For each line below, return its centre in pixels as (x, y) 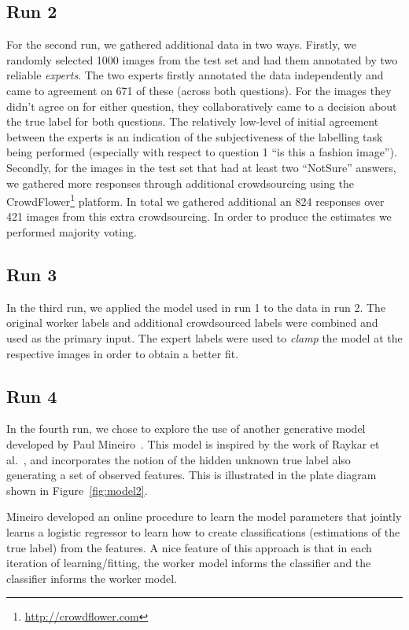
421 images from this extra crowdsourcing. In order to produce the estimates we (199, 216)
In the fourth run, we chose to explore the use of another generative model (186, 429)
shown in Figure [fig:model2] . (77, 490)
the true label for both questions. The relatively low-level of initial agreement (193, 121)
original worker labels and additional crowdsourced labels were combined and (192, 322)
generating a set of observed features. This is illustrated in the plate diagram (192, 475)
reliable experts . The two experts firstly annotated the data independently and (195, 75)
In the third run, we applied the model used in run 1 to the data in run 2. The (196, 307)
